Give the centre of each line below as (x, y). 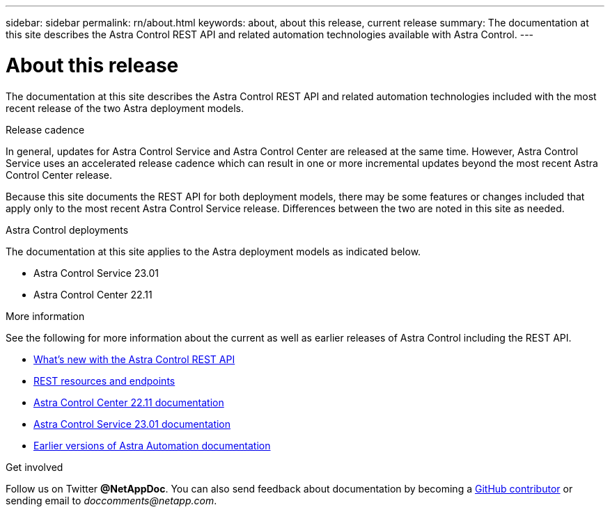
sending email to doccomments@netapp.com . (111, 500)
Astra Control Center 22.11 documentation (129, 402)
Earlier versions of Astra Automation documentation (152, 445)
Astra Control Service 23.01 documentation (132, 424)
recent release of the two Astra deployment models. (125, 108)
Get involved (34, 467)
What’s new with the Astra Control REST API (134, 359)
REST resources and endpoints (104, 381)
